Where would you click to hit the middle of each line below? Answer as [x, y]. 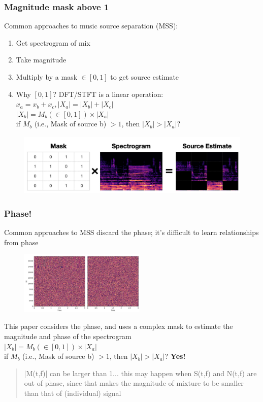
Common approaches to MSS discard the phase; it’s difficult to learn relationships [131, 232]
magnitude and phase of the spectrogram [68, 336]
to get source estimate [145, 77]
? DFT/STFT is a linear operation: [108, 94]
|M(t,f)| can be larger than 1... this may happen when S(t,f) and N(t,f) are [140, 373]
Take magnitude [41, 60]
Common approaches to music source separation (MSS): [91, 26]
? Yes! [175, 356]
